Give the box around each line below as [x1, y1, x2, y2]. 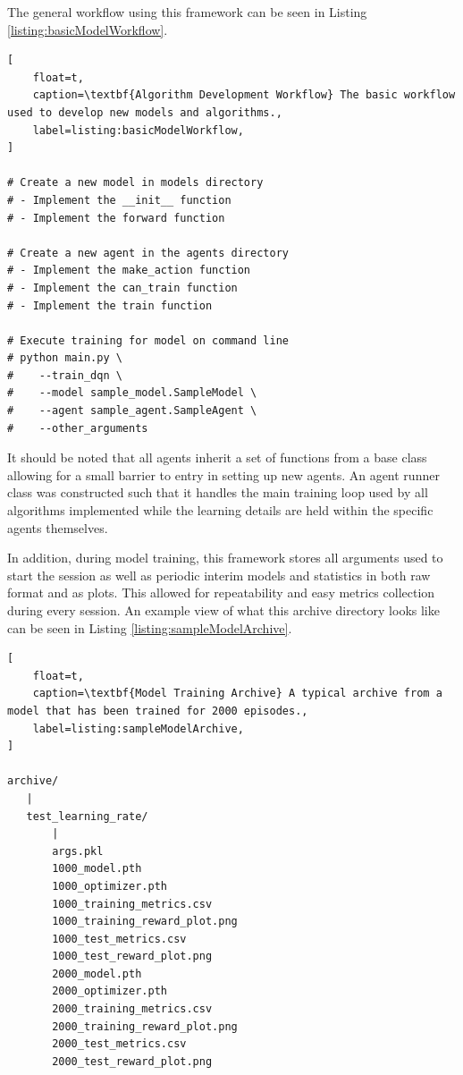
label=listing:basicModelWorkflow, [32, 123, 244, 137]
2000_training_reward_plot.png [52, 1020, 238, 1033]
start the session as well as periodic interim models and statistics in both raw [7, 565, 431, 584]
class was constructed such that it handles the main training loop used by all [7, 483, 428, 502]
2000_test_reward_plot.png [52, 1054, 213, 1068]
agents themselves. [7, 518, 108, 537]
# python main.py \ [7, 351, 122, 365]
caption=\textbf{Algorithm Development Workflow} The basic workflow [32, 89, 456, 102]
